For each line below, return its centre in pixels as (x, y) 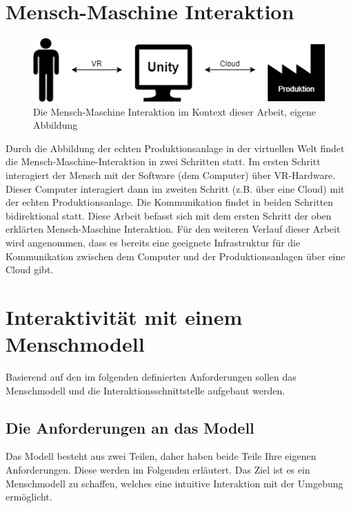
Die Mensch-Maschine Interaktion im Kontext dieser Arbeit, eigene (175, 111)
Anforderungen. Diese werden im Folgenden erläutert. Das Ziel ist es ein (158, 470)
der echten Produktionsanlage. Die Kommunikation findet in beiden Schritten (170, 202)
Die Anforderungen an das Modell (130, 427)
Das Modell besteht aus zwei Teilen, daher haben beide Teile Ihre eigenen (161, 456)
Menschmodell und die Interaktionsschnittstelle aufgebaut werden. (146, 390)
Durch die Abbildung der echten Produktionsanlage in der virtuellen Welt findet (175, 148)
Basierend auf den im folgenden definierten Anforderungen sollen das (151, 377)
